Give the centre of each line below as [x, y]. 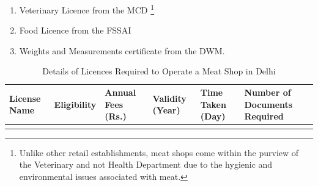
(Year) [166, 110]
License [25, 98]
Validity [169, 98]
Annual [120, 92]
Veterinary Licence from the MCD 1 [87, 9]
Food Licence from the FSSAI [75, 30]
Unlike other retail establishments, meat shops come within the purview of [159, 152]
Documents [268, 104]
